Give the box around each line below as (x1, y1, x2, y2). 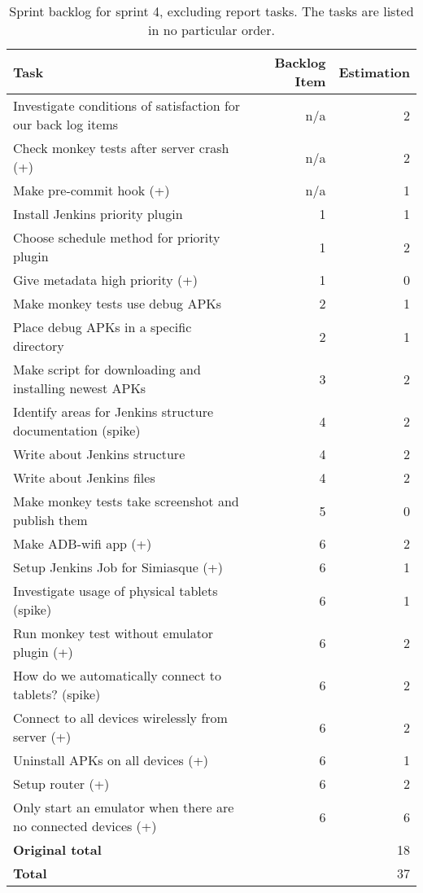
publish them (13, 510, 88, 529)
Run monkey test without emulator (13, 624, 214, 642)
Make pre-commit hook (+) (13, 181, 170, 199)
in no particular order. (148, 20, 275, 39)
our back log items (13, 115, 119, 134)
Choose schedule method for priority (13, 228, 220, 247)
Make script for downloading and (13, 360, 201, 379)
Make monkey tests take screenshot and (13, 492, 239, 510)
